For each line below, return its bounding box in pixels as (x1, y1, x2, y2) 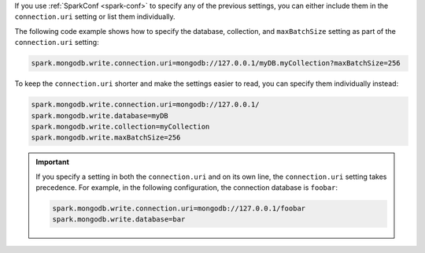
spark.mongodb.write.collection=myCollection (31, 122, 210, 131)
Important (35, 158, 70, 167)
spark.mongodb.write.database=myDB (31, 111, 168, 120)
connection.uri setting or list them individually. (14, 12, 176, 21)
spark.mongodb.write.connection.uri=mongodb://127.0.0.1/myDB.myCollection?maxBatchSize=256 (31, 59, 401, 68)
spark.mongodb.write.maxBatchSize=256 (31, 133, 181, 142)
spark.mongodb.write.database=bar (52, 215, 186, 224)
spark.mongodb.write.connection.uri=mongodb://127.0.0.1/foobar (52, 204, 306, 213)
